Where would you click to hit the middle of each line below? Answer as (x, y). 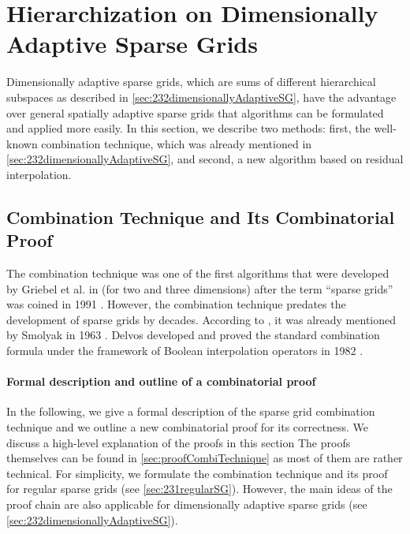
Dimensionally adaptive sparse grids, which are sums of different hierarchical (191, 82)
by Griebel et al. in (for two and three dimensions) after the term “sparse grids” (200, 288)
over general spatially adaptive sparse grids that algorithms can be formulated (195, 112)
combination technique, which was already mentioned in (177, 143)
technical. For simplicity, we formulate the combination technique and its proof (197, 473)
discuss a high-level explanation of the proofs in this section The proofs (179, 442)
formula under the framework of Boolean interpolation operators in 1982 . (185, 351)
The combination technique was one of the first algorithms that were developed (198, 273)
